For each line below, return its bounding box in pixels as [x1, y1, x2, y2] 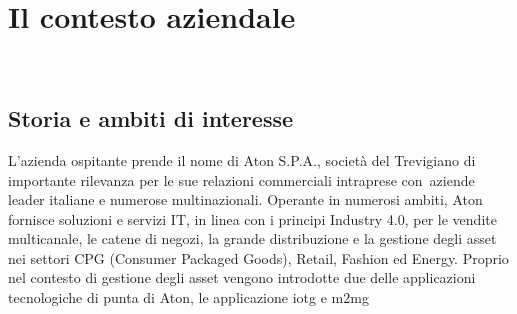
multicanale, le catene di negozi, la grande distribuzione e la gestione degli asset [8, 228, 497, 249]
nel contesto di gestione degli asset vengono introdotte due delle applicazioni [8, 267, 476, 288]
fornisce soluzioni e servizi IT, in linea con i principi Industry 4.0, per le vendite [8, 208, 497, 229]
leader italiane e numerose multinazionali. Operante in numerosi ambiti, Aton [8, 189, 483, 210]
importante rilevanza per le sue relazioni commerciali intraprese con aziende [8, 169, 475, 190]
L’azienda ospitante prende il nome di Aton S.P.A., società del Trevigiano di [8, 149, 476, 170]
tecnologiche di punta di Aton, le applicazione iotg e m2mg [8, 287, 369, 308]
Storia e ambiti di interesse [8, 103, 294, 134]
